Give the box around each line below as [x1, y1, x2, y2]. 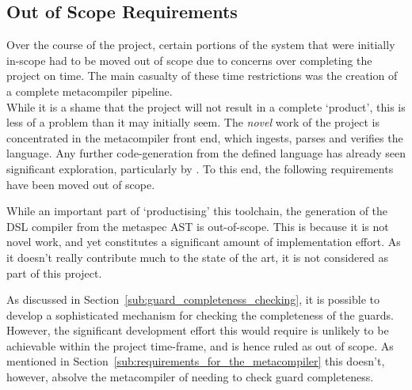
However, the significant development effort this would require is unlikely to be [6, 322, 389, 339]
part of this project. [6, 264, 102, 281]
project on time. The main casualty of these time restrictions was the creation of [6, 67, 398, 84]
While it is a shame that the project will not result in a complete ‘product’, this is [6, 98, 406, 115]
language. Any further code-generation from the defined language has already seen [6, 145, 406, 161]
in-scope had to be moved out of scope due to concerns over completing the [6, 51, 372, 68]
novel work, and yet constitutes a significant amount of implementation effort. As [6, 233, 401, 250]
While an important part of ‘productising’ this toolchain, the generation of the [6, 203, 388, 219]
